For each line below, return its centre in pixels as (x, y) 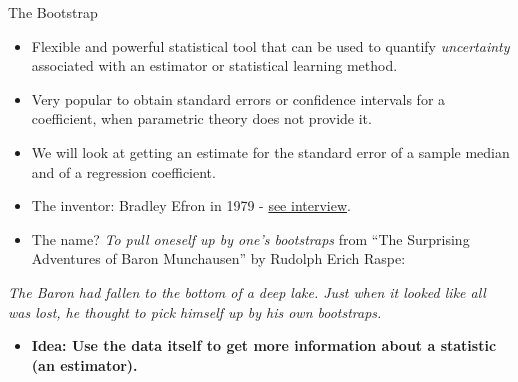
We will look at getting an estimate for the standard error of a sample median (270, 151)
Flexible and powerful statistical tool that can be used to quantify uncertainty (270, 45)
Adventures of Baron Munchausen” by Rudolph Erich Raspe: (218, 258)
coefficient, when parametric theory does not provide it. (201, 118)
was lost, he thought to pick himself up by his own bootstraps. (195, 311)
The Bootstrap (53, 12)
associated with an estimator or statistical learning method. (214, 65)
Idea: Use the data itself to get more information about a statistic (264, 345)
